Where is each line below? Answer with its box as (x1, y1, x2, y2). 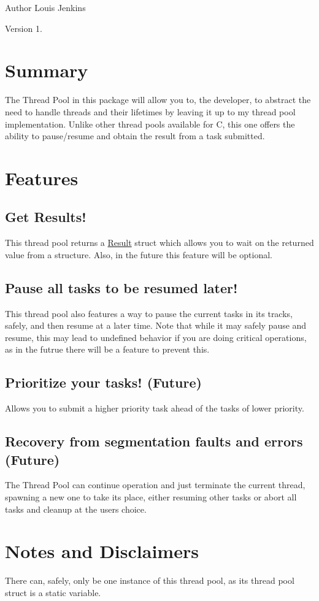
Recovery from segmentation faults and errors (5, 432, 303, 451)
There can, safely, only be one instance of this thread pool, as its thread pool (5, 574, 294, 587)
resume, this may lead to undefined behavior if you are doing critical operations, (5, 331, 307, 343)
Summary (5, 58, 88, 83)
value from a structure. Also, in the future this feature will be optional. (5, 248, 273, 261)
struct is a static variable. (5, 586, 101, 599)
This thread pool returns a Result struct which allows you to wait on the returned (5, 236, 314, 249)
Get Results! (5, 207, 86, 226)
